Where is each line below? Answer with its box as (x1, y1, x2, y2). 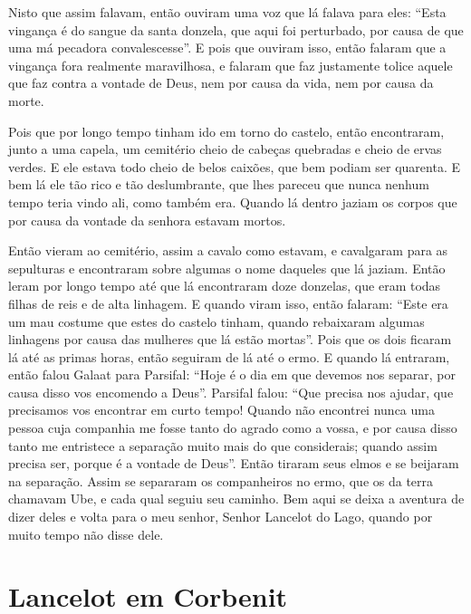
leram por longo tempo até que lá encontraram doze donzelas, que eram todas (8, 276, 441, 295)
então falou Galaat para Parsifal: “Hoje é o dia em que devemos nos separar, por (8, 365, 456, 384)
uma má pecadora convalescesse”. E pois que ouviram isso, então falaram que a (8, 38, 447, 57)
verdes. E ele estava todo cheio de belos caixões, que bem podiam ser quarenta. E (8, 157, 460, 176)
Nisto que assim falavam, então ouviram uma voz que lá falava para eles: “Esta (8, 3, 447, 21)
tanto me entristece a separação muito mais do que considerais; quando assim (8, 436, 437, 455)
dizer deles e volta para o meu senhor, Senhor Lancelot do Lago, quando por (8, 507, 433, 526)
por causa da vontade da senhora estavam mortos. (8, 210, 286, 229)
